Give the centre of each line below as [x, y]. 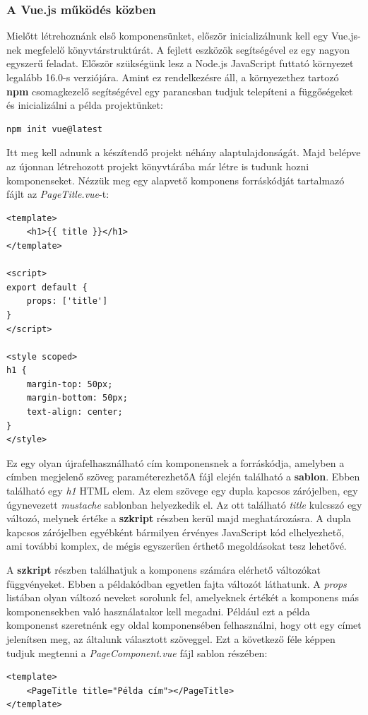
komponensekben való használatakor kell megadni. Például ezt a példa [158, 611]
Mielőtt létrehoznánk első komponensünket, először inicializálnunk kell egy [167, 36]
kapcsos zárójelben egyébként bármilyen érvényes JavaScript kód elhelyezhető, [176, 532]
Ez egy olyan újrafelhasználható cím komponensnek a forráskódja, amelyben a [176, 462]
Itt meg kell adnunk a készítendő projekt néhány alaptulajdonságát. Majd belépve [184, 152]
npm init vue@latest [55, 129]
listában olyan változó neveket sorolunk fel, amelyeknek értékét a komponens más [183, 597]
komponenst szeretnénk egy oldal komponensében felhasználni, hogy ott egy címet [184, 625]
